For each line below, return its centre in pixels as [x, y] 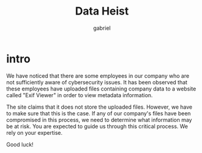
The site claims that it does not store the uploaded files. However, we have [99, 107]
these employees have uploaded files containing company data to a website [101, 89]
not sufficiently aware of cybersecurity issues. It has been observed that [97, 82]
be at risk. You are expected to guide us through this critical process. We [97, 126]
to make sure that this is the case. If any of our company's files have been [99, 113]
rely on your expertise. [34, 132]
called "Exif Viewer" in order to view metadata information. [79, 95]
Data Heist [102, 11]
